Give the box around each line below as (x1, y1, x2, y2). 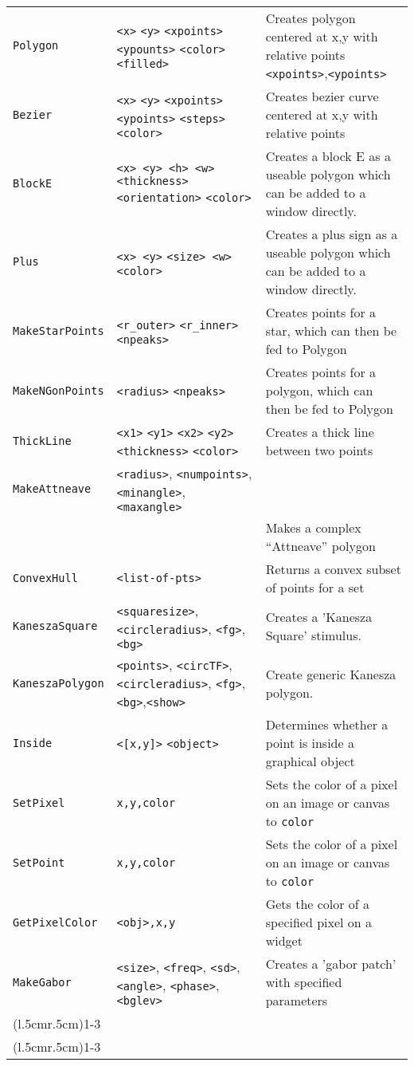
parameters (265, 991, 328, 1009)
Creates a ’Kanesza (265, 608, 373, 626)
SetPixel (13, 796, 65, 809)
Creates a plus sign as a (265, 225, 398, 243)
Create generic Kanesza (265, 664, 396, 683)
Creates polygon (265, 9, 356, 27)
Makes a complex (265, 518, 361, 537)
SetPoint (13, 856, 65, 869)
